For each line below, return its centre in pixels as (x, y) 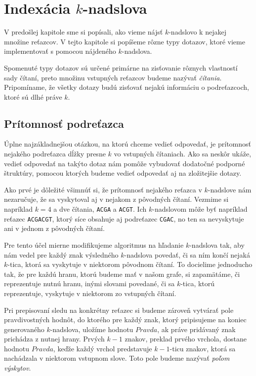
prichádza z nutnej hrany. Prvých (54, 339)
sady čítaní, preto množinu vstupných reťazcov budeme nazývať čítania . (113, 77)
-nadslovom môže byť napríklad (200, 209)
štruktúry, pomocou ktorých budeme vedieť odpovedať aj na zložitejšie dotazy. (123, 173)
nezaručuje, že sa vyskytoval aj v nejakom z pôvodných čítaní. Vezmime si (116, 199)
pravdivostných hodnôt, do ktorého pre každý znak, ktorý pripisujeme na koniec (125, 320)
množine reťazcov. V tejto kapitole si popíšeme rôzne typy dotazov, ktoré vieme (125, 41)
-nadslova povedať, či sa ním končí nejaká (187, 254)
